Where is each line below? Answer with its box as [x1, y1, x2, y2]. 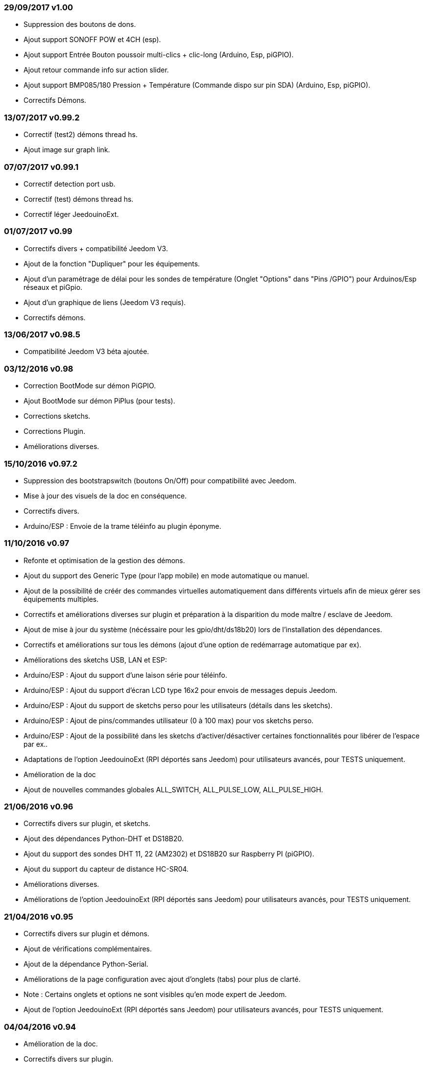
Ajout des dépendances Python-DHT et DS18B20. [24, 834, 184, 843]
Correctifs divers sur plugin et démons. [24, 929, 149, 938]
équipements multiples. [24, 594, 99, 603]
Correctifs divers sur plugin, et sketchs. [24, 819, 150, 828]
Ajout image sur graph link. [24, 145, 110, 154]
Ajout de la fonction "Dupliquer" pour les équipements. [24, 259, 200, 268]
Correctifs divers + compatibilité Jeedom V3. [24, 244, 168, 253]
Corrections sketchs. [24, 412, 91, 421]
